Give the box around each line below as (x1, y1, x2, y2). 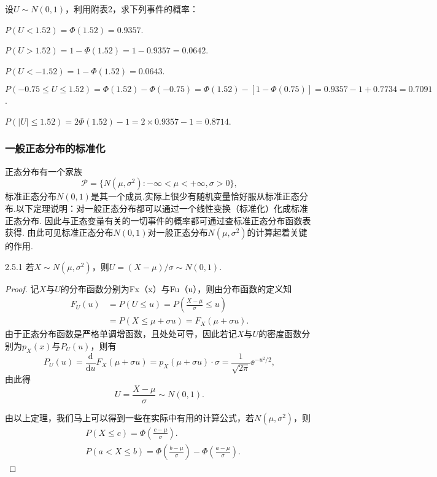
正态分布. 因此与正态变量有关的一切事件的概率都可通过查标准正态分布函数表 (5, 214, 311, 227)
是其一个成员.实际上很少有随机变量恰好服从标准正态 (90, 190, 300, 203)
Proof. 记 (5, 282, 39, 295)
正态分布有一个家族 (5, 165, 82, 177)
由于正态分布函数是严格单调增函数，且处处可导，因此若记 (5, 327, 237, 340)
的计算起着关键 (247, 226, 307, 239)
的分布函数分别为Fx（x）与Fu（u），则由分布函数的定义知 (60, 282, 292, 295)
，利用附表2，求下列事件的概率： (65, 2, 199, 15)
